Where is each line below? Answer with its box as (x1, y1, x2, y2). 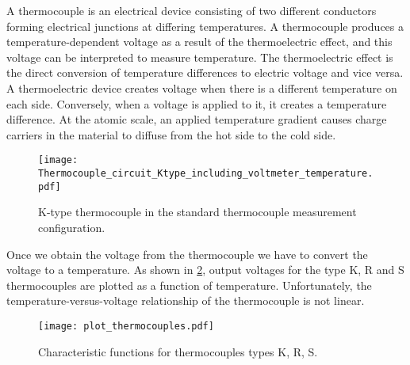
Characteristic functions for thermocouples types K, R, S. (38, 343, 318, 359)
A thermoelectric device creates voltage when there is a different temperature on (6, 79, 397, 96)
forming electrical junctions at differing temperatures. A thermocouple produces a (6, 17, 404, 34)
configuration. (38, 219, 105, 235)
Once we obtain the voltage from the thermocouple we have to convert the (6, 245, 368, 262)
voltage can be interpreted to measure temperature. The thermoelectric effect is (6, 48, 393, 65)
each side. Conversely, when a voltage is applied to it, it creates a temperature (6, 95, 387, 112)
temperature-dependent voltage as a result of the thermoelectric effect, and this (6, 33, 393, 50)
